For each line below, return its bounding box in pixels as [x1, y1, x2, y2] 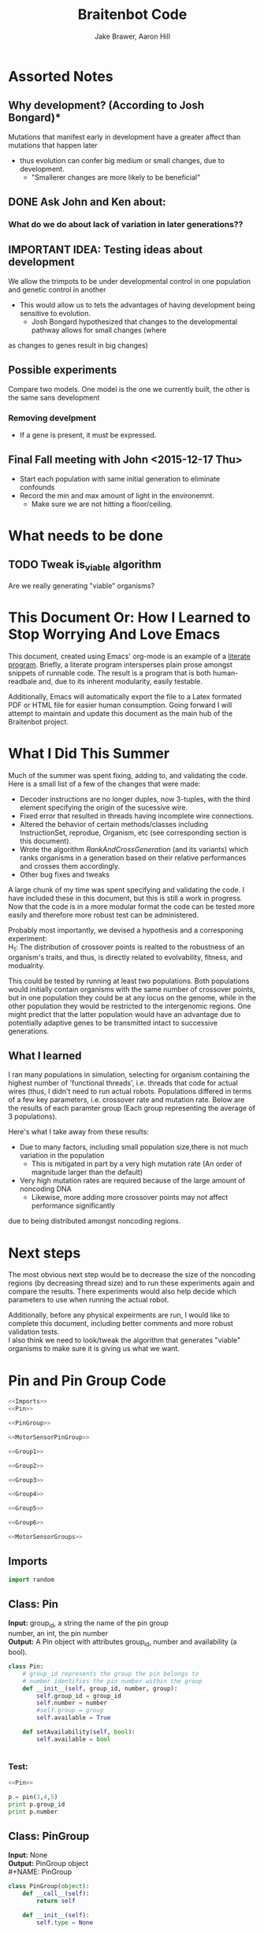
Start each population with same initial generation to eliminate [19, 474, 221, 483]
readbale [8, 676, 37, 686]
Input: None [8, 1850, 48, 1860]
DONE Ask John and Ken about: [8, 196, 167, 209]
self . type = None [36, 1918, 93, 1927]
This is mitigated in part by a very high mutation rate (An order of [31, 1159, 243, 1168]
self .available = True [36, 1714, 111, 1722]
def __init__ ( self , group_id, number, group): [22, 1685, 178, 1693]
